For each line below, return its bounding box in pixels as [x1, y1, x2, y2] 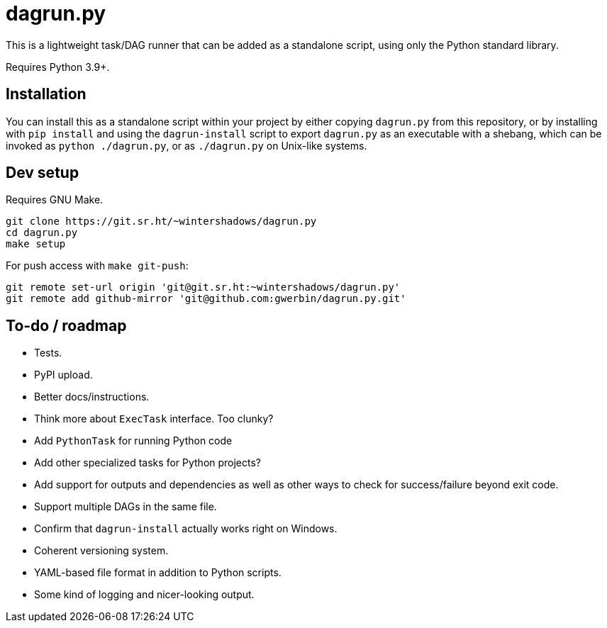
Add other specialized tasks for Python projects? [34, 456, 262, 469]
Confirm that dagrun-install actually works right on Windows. [34, 522, 338, 535]
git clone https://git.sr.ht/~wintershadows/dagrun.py [6, 215, 317, 228]
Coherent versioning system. [34, 544, 169, 557]
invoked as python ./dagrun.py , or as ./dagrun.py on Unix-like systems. [6, 139, 367, 152]
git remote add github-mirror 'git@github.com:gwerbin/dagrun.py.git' [6, 293, 406, 305]
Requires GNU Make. [6, 194, 104, 206]
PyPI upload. [34, 369, 93, 381]
